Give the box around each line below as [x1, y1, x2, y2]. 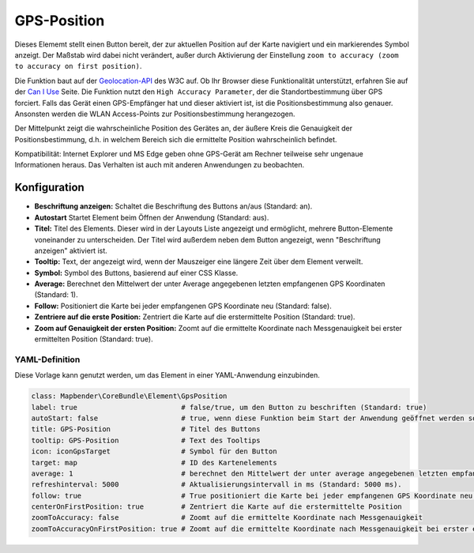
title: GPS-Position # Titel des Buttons [31, 425, 261, 434]
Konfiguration [14, 181, 85, 194]
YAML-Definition [14, 354, 81, 365]
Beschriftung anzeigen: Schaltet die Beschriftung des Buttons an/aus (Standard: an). [34, 201, 313, 211]
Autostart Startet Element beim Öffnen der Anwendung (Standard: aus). [34, 213, 269, 222]
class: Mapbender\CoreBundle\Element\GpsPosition [31, 392, 228, 401]
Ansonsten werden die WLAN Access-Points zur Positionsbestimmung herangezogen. [14, 109, 295, 118]
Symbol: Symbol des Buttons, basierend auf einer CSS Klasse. [34, 268, 239, 277]
